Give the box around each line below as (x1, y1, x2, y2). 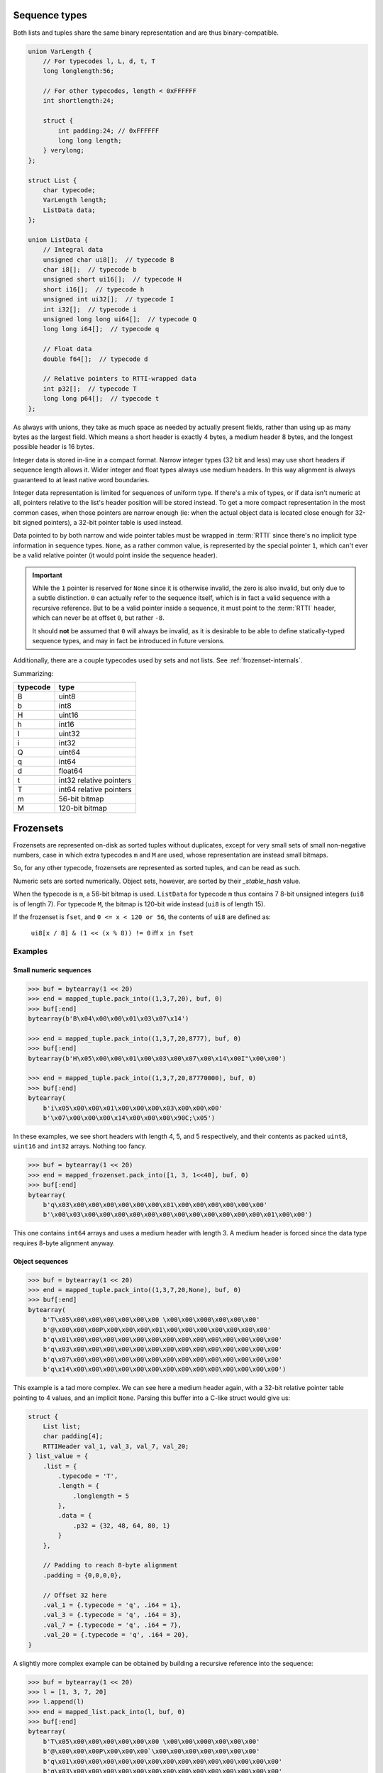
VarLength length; (43, 196, 107, 204)
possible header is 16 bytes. (13, 443, 95, 451)
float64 (58, 766, 83, 776)
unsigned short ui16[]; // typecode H (43, 275, 182, 284)
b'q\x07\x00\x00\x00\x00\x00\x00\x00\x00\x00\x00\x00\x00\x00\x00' (43, 1355, 283, 1363)
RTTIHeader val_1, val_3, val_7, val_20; (43, 1442, 189, 1450)
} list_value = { (28, 1452, 89, 1460)
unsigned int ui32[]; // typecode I (43, 295, 174, 304)
